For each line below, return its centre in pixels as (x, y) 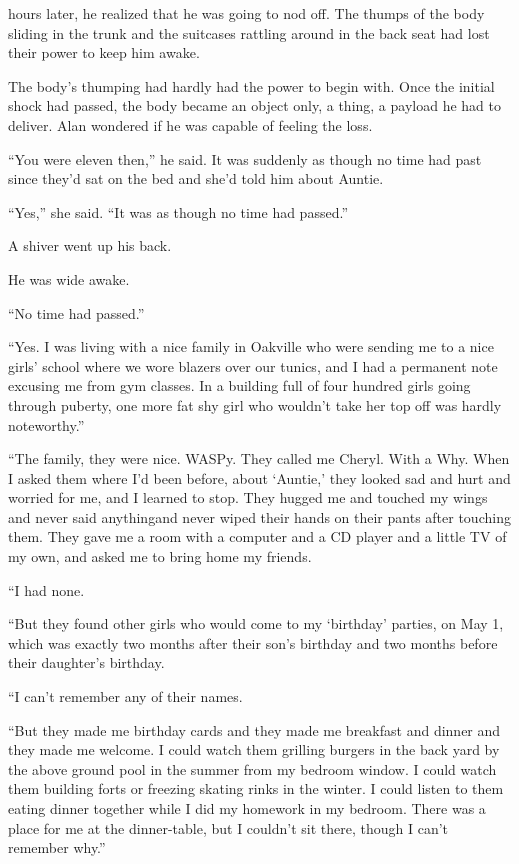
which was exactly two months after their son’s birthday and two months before (253, 642)
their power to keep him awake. (104, 52)
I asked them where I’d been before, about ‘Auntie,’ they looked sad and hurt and (259, 477)
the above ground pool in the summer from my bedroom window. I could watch (252, 768)
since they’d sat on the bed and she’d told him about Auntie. (196, 178)
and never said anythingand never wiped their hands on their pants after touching (259, 516)
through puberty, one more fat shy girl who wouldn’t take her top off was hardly (255, 404)
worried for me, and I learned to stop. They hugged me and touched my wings (248, 497)
